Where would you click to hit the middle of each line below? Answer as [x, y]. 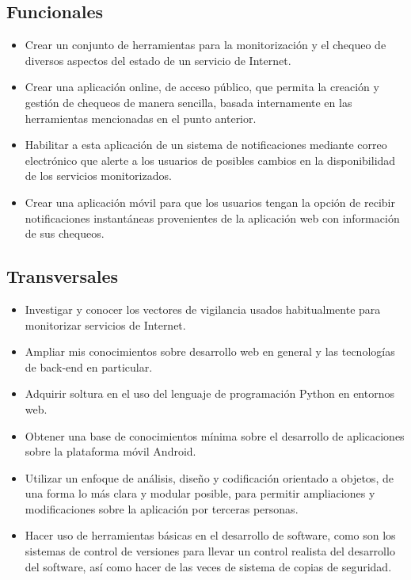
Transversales [63, 276]
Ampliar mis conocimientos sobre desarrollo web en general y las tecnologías [210, 351]
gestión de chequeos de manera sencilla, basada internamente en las [188, 102]
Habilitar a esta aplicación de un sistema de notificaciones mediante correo [206, 145]
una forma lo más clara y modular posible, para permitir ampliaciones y [200, 493]
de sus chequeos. [65, 233]
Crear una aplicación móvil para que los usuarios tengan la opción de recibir [210, 202]
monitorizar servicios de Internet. [105, 324]
